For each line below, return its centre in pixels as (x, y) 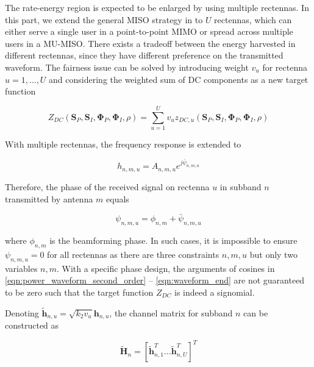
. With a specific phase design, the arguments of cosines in (166, 268)
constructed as (32, 325)
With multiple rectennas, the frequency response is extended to (123, 144)
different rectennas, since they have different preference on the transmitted (144, 55)
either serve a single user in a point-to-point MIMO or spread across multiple (149, 31)
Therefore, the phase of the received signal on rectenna (107, 186)
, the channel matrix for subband (171, 312)
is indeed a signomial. (215, 292)
